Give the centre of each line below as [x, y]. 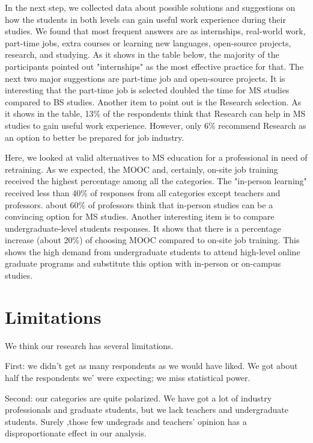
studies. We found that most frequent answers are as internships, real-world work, [155, 31]
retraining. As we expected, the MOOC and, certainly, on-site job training [141, 169]
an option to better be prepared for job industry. [95, 137]
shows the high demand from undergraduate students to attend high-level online [153, 251]
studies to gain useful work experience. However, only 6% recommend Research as [156, 125]
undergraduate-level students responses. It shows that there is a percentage [143, 228]
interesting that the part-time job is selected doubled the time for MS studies [147, 90]
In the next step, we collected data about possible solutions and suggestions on [150, 7]
